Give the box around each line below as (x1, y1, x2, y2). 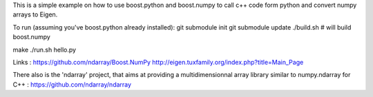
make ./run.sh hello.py (12, 45, 76, 54)
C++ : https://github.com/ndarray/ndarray (12, 80, 131, 89)
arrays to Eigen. (12, 10, 58, 19)
